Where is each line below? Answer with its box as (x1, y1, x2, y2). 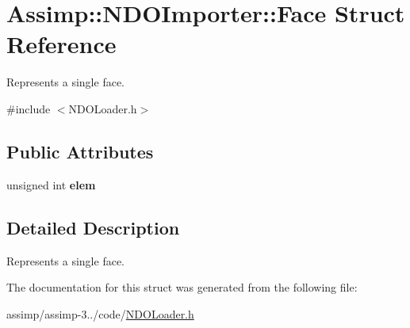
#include (6, 100, 51, 116)
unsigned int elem (6, 176, 96, 193)
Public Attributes (6, 139, 154, 163)
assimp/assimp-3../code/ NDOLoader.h (6, 305, 194, 322)
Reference (6, 28, 117, 60)
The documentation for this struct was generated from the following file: (6, 279, 358, 296)
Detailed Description (6, 215, 180, 239)
